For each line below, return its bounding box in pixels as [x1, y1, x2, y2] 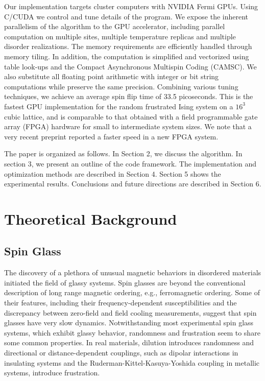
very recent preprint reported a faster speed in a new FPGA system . [4, 131, 219, 141]
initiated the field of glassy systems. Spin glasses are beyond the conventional [4, 277, 246, 288]
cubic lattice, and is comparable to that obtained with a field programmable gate [4, 111, 258, 122]
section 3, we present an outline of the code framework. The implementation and [4, 158, 257, 169]
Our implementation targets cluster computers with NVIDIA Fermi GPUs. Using [4, 1, 258, 11]
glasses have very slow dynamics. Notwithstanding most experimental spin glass [4, 317, 254, 328]
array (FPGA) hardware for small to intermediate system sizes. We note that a [4, 121, 252, 132]
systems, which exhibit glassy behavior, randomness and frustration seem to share [4, 327, 260, 338]
